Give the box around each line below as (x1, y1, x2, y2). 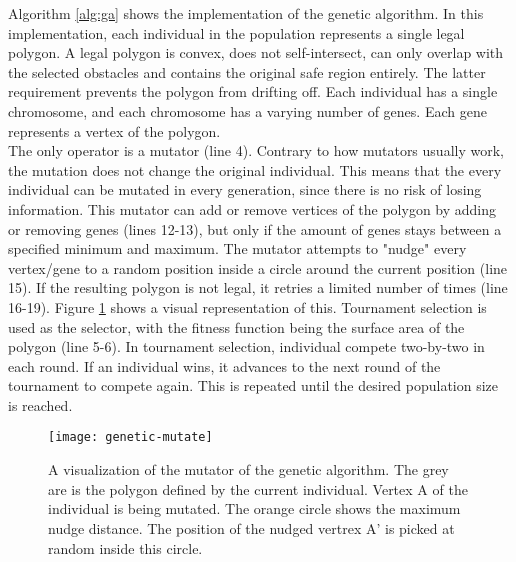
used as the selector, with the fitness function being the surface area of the (8, 316, 465, 337)
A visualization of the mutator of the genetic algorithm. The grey (48, 459, 449, 480)
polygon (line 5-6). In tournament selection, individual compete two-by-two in (8, 336, 485, 357)
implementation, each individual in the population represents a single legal (8, 22, 465, 43)
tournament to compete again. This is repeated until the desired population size (8, 375, 499, 396)
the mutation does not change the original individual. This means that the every (8, 159, 502, 180)
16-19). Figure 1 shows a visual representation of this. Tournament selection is (8, 296, 487, 317)
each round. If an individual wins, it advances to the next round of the (8, 355, 441, 376)
